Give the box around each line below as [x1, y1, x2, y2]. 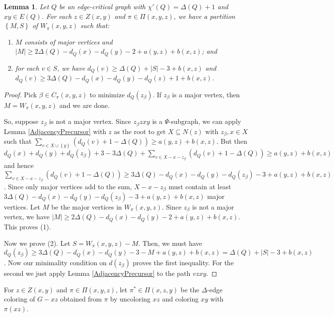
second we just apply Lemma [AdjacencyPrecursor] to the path [4, 268, 191, 278]
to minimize [90, 89, 125, 99]
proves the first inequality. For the [133, 257, 234, 268]
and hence [4, 160, 34, 170]
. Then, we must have [138, 238, 202, 248]
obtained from [60, 294, 102, 304]
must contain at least [168, 181, 231, 191]
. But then [216, 136, 247, 146]
